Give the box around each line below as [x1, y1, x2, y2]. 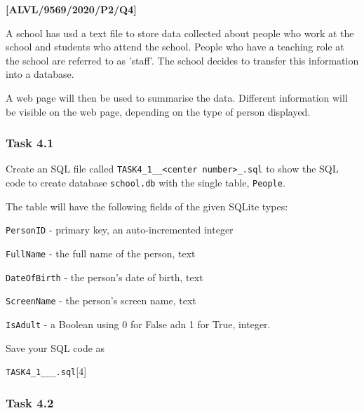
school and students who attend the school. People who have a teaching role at [6, 39, 344, 54]
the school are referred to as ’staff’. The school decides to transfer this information [6, 53, 359, 67]
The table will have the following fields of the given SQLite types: [6, 198, 288, 213]
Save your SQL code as [6, 340, 105, 355]
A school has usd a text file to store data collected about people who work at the [6, 25, 354, 40]
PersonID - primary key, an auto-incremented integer [6, 222, 234, 237]
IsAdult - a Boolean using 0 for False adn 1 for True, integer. [6, 316, 271, 331]
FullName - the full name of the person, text [6, 245, 196, 260]
